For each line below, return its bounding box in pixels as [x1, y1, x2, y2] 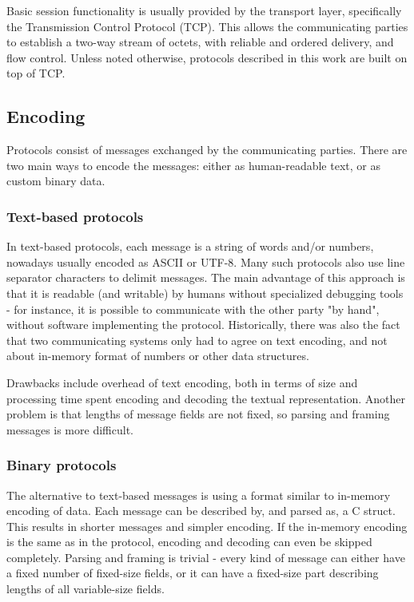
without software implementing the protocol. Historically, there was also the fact [6, 316, 400, 333]
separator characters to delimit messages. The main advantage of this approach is [6, 269, 405, 286]
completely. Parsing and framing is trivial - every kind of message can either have [6, 549, 405, 565]
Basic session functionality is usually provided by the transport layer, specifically [6, 2, 402, 18]
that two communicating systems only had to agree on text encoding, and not [6, 331, 388, 348]
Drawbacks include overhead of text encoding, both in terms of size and [6, 374, 358, 390]
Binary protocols [6, 455, 117, 475]
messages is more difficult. [6, 421, 133, 438]
